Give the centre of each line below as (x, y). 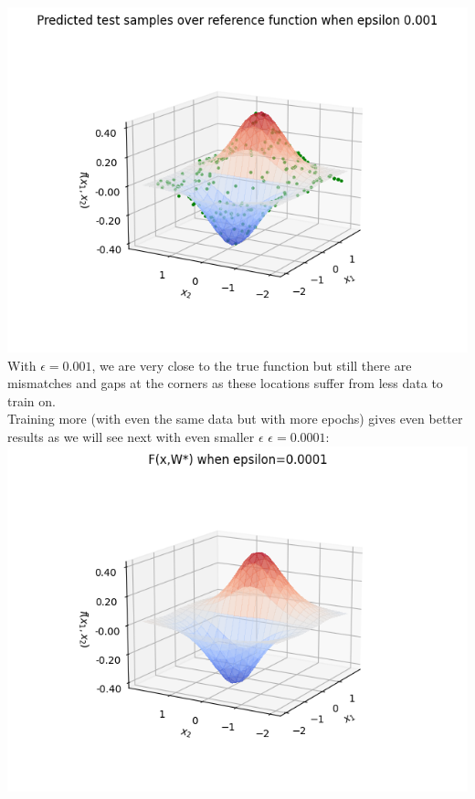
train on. (32, 400)
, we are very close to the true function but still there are (252, 365)
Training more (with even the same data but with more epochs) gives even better (235, 419)
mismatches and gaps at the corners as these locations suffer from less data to (225, 383)
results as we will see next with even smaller (131, 436)
